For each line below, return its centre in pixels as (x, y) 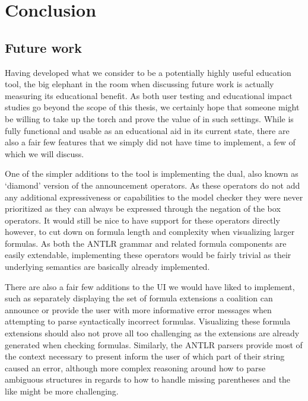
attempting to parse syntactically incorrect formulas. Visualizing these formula (148, 321)
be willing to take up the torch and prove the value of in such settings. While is (149, 118)
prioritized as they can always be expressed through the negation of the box (143, 209)
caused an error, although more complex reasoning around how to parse (135, 367)
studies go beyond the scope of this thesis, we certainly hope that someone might (152, 107)
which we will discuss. (45, 153)
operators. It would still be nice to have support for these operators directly (142, 220)
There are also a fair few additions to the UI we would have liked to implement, (150, 286)
